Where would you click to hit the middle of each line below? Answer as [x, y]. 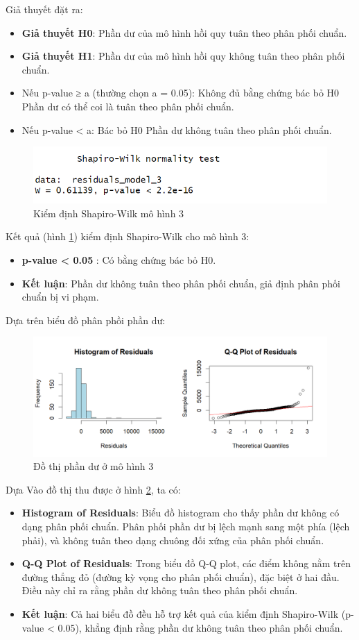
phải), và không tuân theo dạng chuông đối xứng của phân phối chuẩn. [173, 540]
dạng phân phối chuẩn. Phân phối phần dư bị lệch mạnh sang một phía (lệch [186, 526]
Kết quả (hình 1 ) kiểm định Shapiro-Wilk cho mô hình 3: [128, 236]
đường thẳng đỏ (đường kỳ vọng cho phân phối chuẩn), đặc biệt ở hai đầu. [181, 576]
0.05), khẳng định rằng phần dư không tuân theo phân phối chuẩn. [200, 627]
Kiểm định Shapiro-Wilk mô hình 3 [109, 213]
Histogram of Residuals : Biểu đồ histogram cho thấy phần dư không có [181, 513]
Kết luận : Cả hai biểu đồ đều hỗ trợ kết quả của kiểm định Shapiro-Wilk [180, 613]
